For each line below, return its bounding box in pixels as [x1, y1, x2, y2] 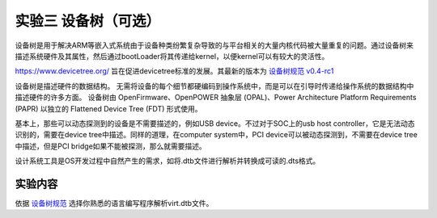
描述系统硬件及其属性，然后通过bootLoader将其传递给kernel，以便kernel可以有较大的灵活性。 [15, 51, 329, 61]
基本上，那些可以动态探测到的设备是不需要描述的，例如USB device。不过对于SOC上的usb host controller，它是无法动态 [15, 118, 415, 128]
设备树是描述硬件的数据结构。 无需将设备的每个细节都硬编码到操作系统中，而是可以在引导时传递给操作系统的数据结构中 [15, 81, 414, 90]
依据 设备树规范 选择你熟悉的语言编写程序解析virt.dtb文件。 [15, 198, 214, 208]
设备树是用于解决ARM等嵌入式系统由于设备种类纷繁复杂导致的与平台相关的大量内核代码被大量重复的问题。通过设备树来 [15, 40, 414, 50]
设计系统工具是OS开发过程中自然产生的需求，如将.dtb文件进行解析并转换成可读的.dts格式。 [15, 156, 320, 166]
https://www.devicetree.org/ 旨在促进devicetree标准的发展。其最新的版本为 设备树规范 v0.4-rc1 [15, 66, 334, 76]
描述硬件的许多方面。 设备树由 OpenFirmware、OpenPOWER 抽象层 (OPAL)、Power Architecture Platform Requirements [15, 93, 417, 103]
